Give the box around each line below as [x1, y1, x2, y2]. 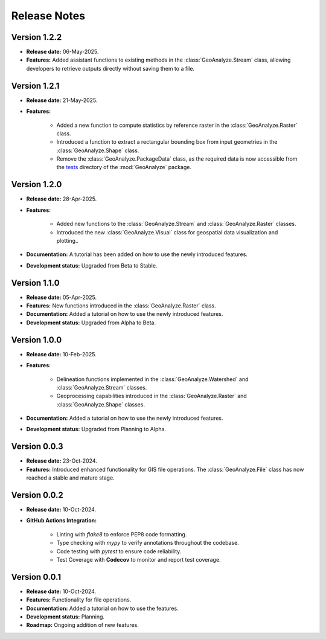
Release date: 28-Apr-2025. [26, 195, 97, 202]
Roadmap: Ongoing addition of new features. [26, 621, 139, 629]
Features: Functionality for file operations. [26, 596, 132, 603]
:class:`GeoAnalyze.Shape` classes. [56, 400, 145, 408]
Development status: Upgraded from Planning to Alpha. [26, 426, 166, 433]
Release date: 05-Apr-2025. [26, 294, 97, 301]
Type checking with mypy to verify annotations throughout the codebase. [56, 539, 240, 547]
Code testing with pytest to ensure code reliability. [56, 547, 182, 555]
